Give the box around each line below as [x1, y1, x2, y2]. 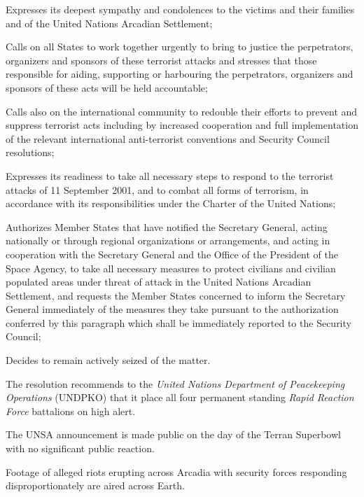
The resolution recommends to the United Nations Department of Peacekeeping [6, 376, 345, 391]
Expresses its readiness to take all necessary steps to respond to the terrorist [6, 168, 334, 183]
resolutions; [6, 145, 55, 160]
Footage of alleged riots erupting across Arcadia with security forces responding [6, 464, 347, 479]
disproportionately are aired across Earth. [6, 478, 185, 493]
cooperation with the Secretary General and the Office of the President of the [6, 246, 339, 261]
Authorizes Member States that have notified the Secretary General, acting [6, 219, 328, 234]
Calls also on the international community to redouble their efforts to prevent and [6, 104, 358, 118]
